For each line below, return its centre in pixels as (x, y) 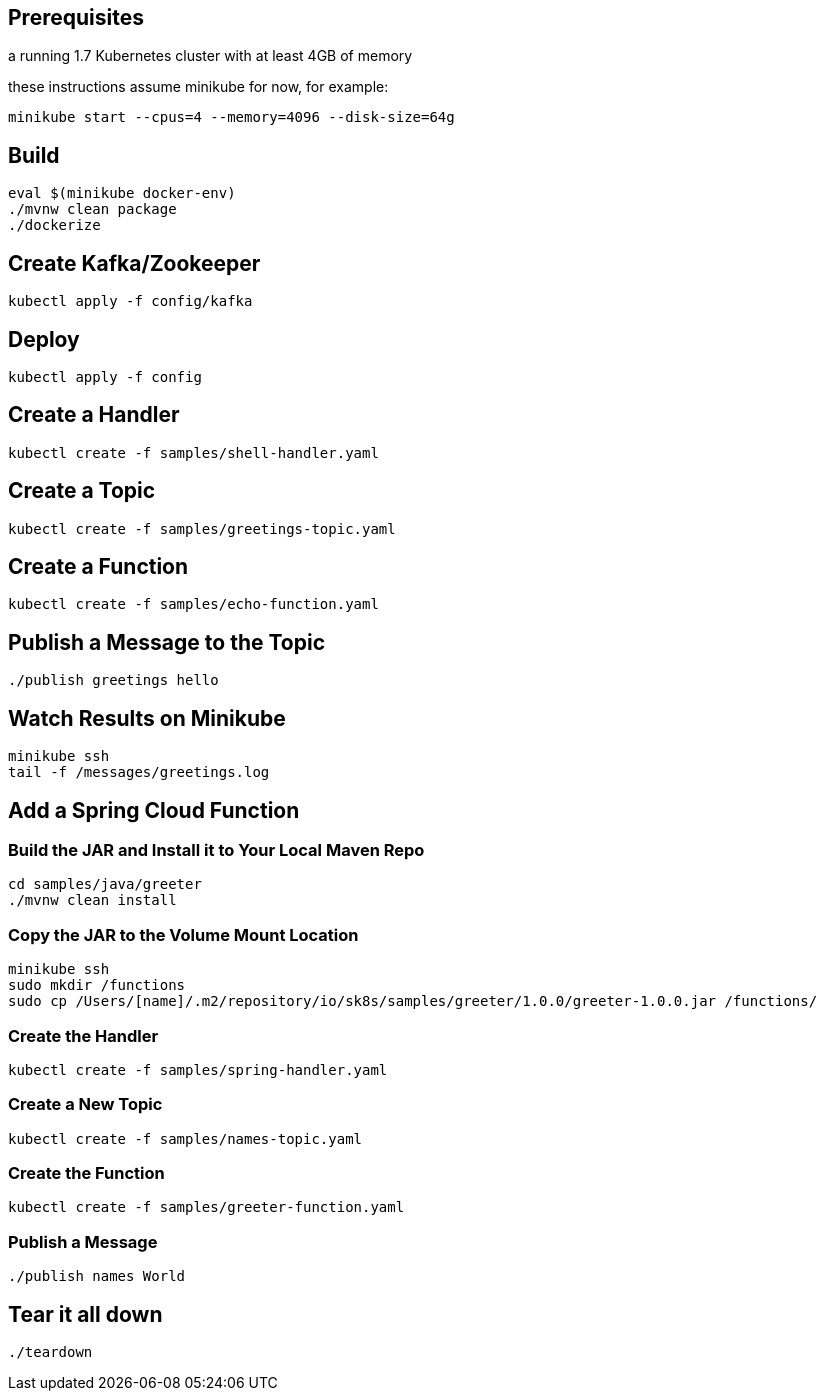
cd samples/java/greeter (105, 884)
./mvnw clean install (92, 900)
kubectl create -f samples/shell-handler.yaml (193, 452)
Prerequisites (76, 17)
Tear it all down (85, 1314)
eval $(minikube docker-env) (122, 193)
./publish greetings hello (113, 680)
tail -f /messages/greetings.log (139, 772)
